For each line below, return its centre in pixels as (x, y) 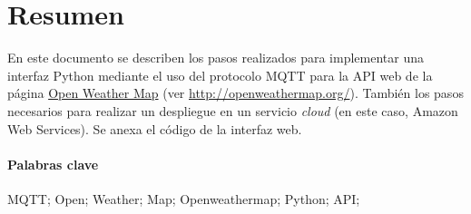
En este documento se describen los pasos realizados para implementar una (216, 58)
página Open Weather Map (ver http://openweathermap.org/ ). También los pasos (235, 93)
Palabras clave (53, 164)
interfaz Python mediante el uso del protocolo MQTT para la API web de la (220, 75)
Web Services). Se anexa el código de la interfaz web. (155, 128)
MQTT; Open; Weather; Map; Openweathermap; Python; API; (184, 198)
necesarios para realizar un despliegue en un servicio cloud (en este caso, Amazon (233, 110)
